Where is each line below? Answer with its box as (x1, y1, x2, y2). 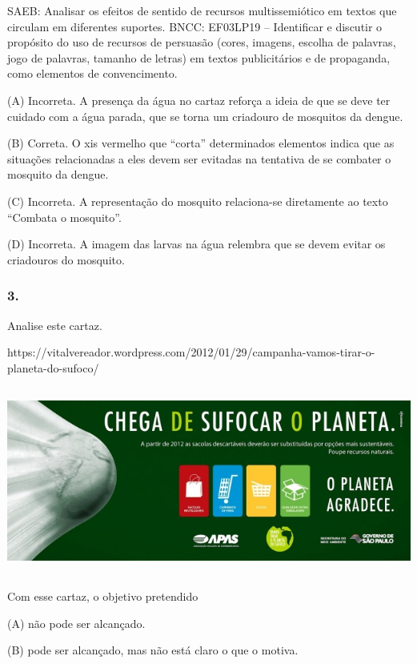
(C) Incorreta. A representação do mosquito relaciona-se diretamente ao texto (7, 192, 388, 209)
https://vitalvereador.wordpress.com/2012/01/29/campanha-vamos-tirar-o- (7, 344, 375, 360)
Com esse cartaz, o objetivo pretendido (7, 588, 198, 605)
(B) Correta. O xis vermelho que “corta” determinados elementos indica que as (7, 135, 395, 151)
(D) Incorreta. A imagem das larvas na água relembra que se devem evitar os (7, 235, 386, 252)
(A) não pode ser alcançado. (7, 614, 146, 631)
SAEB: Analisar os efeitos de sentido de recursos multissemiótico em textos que (7, 2, 397, 18)
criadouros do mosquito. (7, 251, 125, 268)
